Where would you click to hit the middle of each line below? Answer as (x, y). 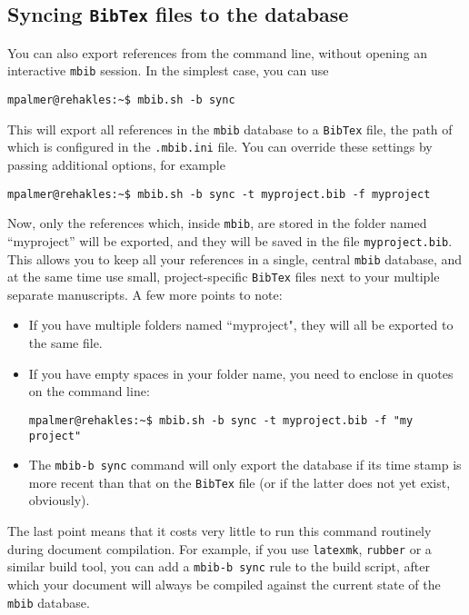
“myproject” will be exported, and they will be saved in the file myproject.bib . (230, 240)
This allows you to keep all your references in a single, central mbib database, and (235, 258)
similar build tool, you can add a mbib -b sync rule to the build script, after (219, 566)
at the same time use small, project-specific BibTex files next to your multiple (224, 277)
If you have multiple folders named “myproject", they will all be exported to (241, 325)
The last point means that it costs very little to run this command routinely (220, 531)
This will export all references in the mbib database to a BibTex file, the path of (230, 129)
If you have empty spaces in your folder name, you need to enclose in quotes (241, 373)
